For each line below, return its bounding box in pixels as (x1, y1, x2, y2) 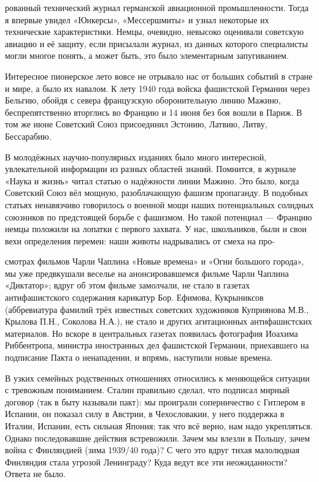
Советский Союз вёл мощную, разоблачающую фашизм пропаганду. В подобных (5, 186, 309, 199)
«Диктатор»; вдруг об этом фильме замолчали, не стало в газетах (5, 279, 250, 292)
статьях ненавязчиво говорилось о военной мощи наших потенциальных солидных (5, 198, 314, 211)
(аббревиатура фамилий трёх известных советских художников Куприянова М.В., (5, 303, 309, 315)
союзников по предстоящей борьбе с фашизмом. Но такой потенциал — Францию (5, 210, 312, 223)
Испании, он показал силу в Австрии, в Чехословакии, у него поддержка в (5, 407, 285, 420)
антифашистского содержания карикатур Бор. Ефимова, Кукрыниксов (5, 291, 264, 304)
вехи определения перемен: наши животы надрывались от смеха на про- (5, 234, 275, 247)
